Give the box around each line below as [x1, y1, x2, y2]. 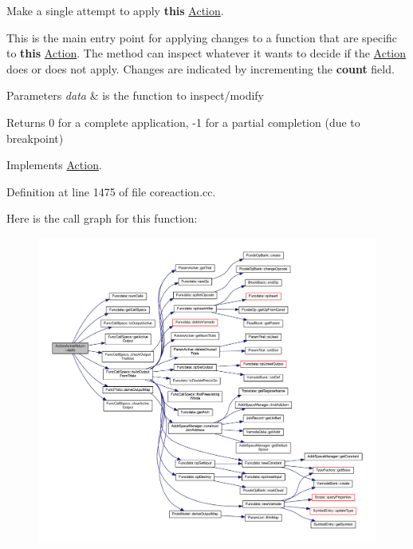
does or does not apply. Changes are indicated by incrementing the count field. [6, 60, 395, 77]
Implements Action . [6, 156, 102, 173]
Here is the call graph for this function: [6, 210, 198, 227]
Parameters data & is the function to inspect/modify [6, 87, 264, 104]
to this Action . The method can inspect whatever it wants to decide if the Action [6, 45, 407, 61]
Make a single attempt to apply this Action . [6, 2, 224, 18]
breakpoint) [6, 129, 64, 146]
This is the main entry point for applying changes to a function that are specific [6, 29, 398, 45]
